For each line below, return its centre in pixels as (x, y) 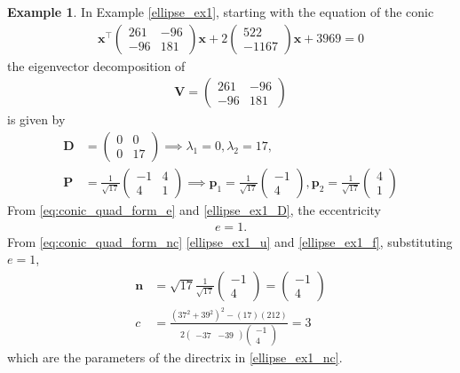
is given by (36, 119)
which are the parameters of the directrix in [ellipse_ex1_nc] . (175, 357)
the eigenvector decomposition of (96, 65)
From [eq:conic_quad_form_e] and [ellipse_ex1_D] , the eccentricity (194, 209)
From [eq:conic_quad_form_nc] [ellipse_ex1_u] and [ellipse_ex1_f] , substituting (230, 241)
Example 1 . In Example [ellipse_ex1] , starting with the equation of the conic (221, 12)
